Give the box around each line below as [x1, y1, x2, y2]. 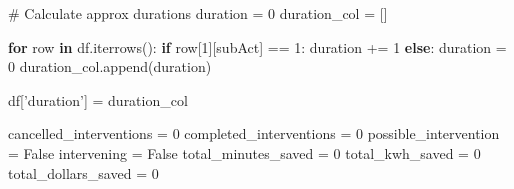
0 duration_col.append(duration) [8, 56, 212, 77]
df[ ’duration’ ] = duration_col [8, 89, 188, 110]
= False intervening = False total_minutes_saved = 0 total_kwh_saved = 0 [8, 142, 481, 163]
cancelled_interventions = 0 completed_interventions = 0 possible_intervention [8, 123, 500, 144]
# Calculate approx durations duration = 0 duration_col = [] [8, 3, 388, 23]
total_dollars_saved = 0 [8, 162, 159, 183]
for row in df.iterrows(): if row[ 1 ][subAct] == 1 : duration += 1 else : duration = [8, 36, 507, 57]
